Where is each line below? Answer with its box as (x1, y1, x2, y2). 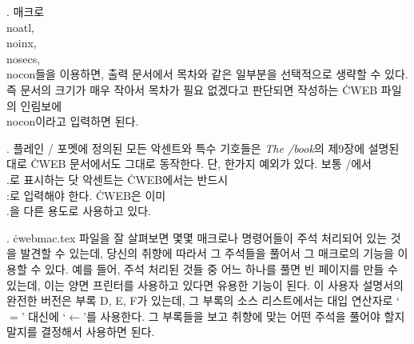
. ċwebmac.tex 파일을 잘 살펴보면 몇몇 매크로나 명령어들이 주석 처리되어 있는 (6, 229, 388, 246)
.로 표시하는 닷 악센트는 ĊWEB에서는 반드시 (6, 170, 229, 187)
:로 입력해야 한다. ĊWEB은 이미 (6, 186, 166, 203)
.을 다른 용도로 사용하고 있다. (6, 202, 151, 219)
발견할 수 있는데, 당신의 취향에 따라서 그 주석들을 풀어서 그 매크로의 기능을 (20, 245, 394, 262)
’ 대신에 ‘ (21, 307, 66, 324)
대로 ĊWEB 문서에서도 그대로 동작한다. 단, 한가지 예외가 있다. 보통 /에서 (6, 155, 372, 172)
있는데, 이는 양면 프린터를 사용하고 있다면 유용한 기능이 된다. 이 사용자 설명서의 (6, 276, 404, 293)
